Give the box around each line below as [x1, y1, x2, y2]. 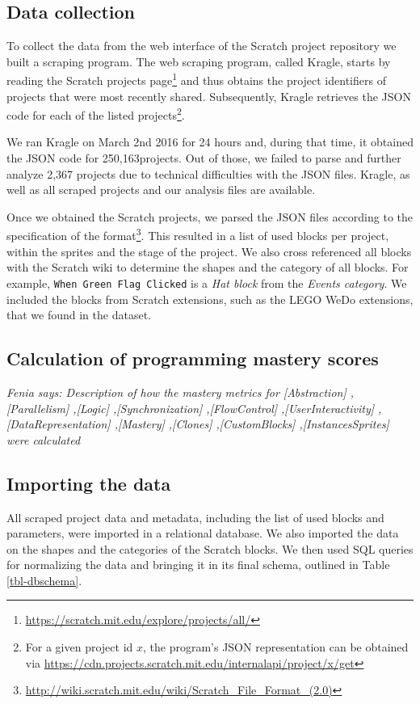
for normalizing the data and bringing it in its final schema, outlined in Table [6, 556, 390, 573]
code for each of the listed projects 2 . [6, 104, 185, 123]
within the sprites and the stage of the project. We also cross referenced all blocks [6, 242, 412, 259]
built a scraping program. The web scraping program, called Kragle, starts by [6, 53, 391, 70]
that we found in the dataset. [6, 306, 151, 323]
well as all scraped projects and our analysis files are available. [6, 181, 316, 198]
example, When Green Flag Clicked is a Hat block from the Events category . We [6, 274, 407, 291]
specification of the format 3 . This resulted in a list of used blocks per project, [6, 225, 389, 244]
